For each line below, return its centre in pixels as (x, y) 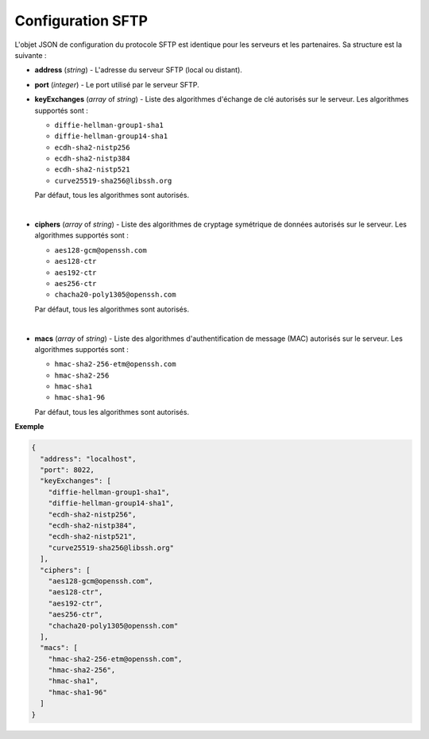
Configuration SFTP (81, 21)
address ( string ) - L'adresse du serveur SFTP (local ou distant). (138, 70)
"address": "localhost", (88, 458)
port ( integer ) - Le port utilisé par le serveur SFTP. (117, 84)
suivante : (31, 55)
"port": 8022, (68, 470)
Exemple (29, 427)
